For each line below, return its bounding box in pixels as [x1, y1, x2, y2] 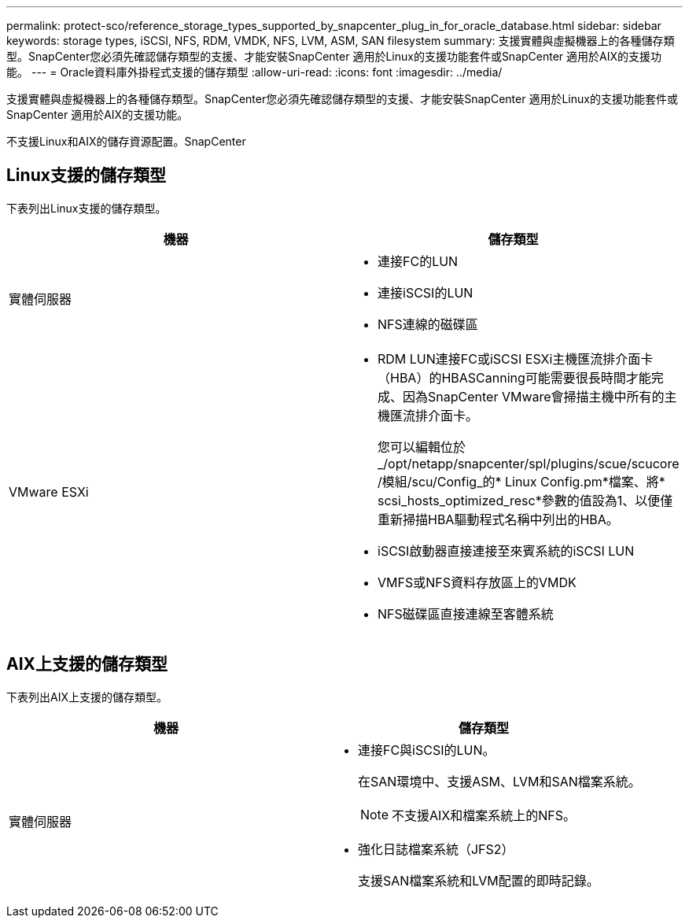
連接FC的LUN [378, 253, 459, 269]
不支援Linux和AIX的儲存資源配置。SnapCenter [6, 135, 246, 148]
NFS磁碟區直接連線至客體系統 [378, 605, 554, 622]
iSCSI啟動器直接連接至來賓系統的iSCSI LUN [378, 542, 635, 559]
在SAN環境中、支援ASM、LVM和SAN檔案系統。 [357, 773, 641, 789]
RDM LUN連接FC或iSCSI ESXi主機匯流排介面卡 [378, 350, 654, 367]
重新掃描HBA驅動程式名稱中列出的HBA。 [378, 511, 619, 527]
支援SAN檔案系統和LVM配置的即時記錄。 [357, 872, 599, 889]
